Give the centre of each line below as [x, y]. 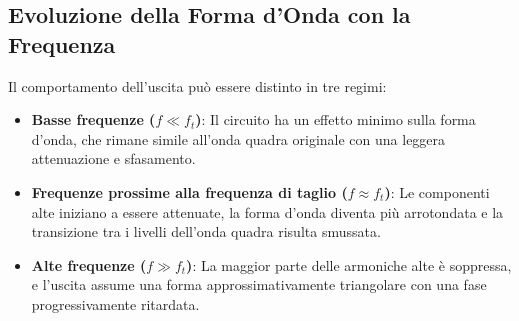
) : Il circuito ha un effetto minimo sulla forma [335, 119]
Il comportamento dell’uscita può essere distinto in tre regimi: [197, 85]
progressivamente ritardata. [115, 303]
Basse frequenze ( [93, 119]
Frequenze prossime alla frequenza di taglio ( [189, 191]
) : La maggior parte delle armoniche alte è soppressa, [349, 264]
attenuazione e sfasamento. [113, 158]
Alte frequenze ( [89, 264]
